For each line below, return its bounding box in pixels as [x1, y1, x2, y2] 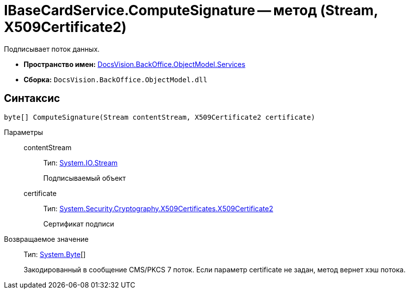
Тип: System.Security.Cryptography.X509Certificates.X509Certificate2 [43, 204, 274, 213]
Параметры [4, 128, 43, 136]
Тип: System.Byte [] [24, 250, 86, 259]
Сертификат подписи [43, 219, 114, 228]
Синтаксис [4, 92, 60, 105]
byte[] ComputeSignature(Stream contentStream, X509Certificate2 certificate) [4, 113, 315, 121]
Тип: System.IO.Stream [43, 158, 118, 167]
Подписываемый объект [43, 173, 126, 182]
